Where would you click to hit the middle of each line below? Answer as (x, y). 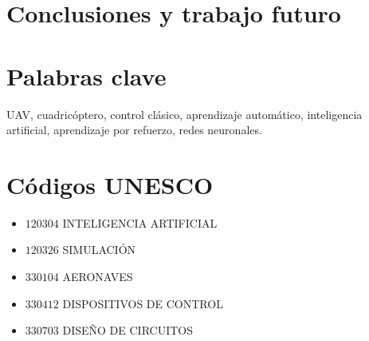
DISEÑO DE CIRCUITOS (128, 330)
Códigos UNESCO (110, 184)
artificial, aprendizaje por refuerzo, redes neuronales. (134, 130)
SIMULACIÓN (99, 250)
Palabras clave (86, 75)
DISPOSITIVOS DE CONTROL (143, 303)
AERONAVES (98, 276)
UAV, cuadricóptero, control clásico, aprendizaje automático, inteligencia (184, 114)
